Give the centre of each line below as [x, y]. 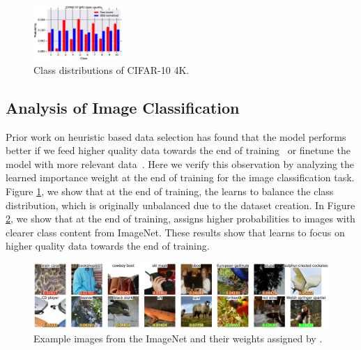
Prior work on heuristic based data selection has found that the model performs [176, 136]
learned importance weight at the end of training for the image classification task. [180, 177]
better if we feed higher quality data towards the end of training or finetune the [178, 150]
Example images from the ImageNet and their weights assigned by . [178, 338]
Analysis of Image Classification [123, 107]
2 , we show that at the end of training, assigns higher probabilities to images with [180, 219]
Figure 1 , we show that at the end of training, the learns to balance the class [170, 191]
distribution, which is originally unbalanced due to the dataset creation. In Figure [180, 205]
